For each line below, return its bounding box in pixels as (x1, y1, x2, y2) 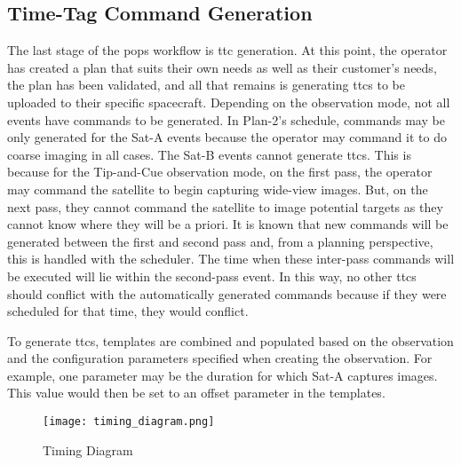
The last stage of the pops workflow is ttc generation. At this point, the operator (7, 41, 448, 59)
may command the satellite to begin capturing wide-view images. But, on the (7, 179, 428, 198)
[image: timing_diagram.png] (43, 415, 215, 429)
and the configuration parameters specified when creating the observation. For (7, 349, 433, 367)
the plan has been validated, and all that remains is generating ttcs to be (7, 75, 406, 94)
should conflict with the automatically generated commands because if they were (7, 284, 447, 303)
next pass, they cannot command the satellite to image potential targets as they (7, 197, 443, 216)
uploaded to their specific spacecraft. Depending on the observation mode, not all (7, 92, 450, 111)
